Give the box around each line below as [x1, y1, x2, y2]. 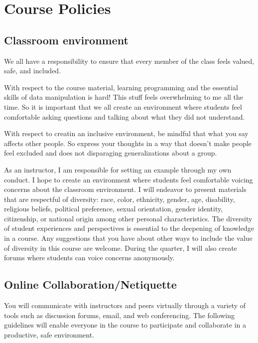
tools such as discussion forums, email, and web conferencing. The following [4, 310, 235, 320]
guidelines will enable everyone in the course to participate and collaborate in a [4, 320, 247, 330]
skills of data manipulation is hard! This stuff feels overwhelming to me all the [4, 92, 244, 102]
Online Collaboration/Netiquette [4, 277, 177, 292]
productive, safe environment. [4, 329, 95, 340]
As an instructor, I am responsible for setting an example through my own [4, 164, 232, 174]
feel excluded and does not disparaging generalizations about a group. [4, 148, 217, 158]
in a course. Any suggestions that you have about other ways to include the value [4, 233, 253, 243]
